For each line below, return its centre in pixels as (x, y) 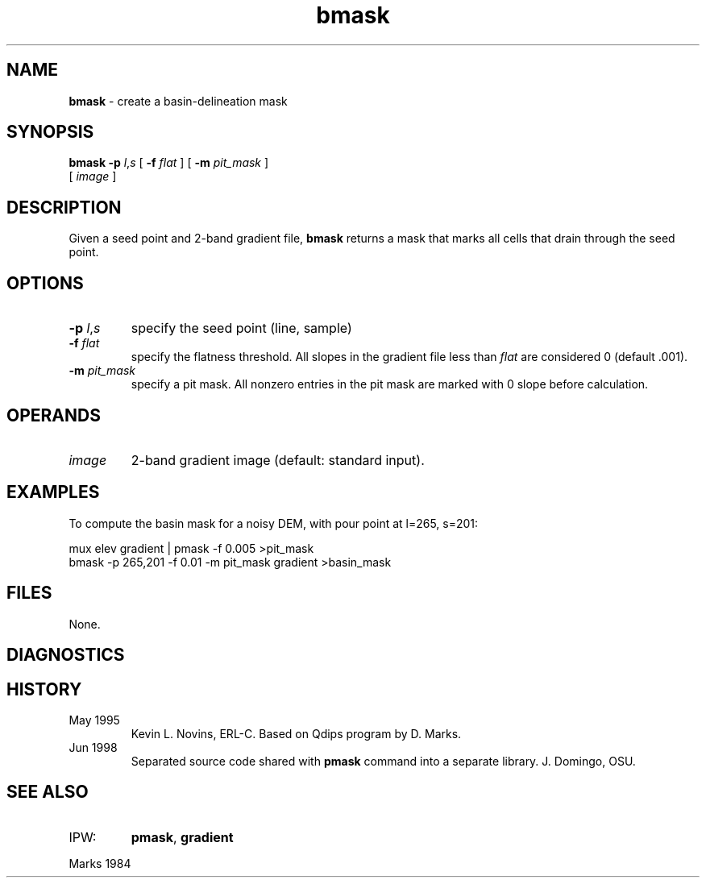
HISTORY (44, 689)
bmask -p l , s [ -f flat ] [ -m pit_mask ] (169, 163)
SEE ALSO (48, 792)
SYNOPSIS (50, 132)
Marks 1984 (100, 863)
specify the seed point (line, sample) (241, 328)
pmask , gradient (182, 837)
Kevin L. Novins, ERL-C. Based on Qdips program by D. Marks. (296, 733)
